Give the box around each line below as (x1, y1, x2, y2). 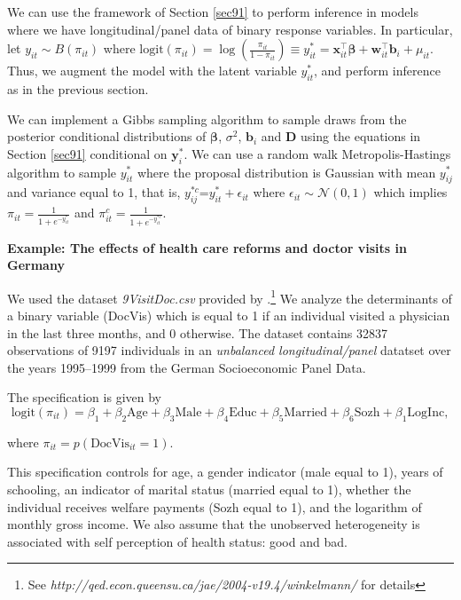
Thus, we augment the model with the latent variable (7, 61, 297, 80)
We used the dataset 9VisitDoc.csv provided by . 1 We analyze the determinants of (7, 286, 452, 307)
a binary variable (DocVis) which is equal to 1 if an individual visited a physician (7, 306, 450, 325)
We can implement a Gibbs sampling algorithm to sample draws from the (7, 109, 407, 128)
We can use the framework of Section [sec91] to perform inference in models (7, 3, 418, 20)
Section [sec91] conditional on (7, 144, 168, 162)
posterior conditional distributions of (7, 127, 207, 146)
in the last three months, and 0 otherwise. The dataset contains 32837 (7, 323, 387, 342)
